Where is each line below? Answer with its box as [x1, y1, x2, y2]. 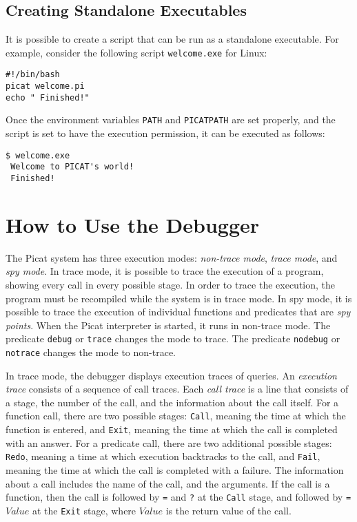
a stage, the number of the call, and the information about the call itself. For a [6, 395, 339, 409]
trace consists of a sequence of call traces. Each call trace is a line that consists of [6, 382, 349, 396]
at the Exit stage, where [32, 503, 136, 517]
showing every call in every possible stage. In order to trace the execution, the [6, 277, 336, 291]
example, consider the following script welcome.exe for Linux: [6, 45, 267, 59]
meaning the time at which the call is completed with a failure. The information [6, 462, 344, 477]
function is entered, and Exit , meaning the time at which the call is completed [6, 422, 338, 437]
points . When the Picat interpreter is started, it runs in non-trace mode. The [6, 317, 331, 332]
